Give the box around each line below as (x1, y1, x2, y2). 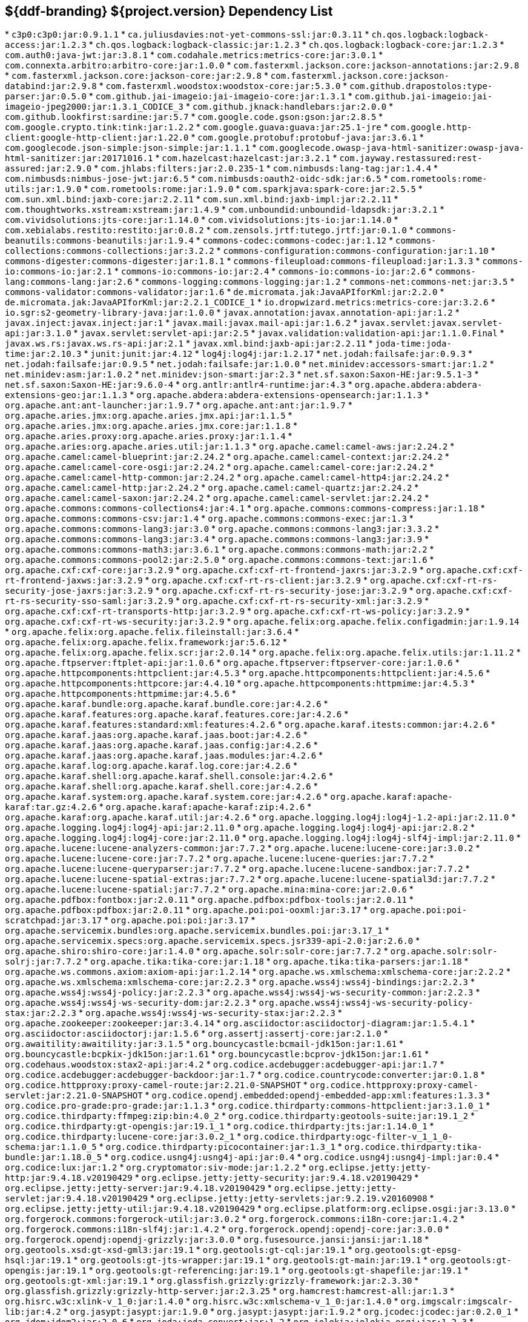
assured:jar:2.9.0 (5, 164, 92, 174)
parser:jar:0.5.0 (5, 91, 87, 102)
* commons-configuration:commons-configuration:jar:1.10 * (216, 245, 495, 256)
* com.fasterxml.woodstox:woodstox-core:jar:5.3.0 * (99, 81, 348, 91)
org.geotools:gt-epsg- (354, 1245, 462, 1255)
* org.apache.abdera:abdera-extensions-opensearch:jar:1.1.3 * (130, 390, 429, 400)
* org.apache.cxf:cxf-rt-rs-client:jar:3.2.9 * (145, 575, 368, 586)
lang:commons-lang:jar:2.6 (5, 277, 133, 287)
